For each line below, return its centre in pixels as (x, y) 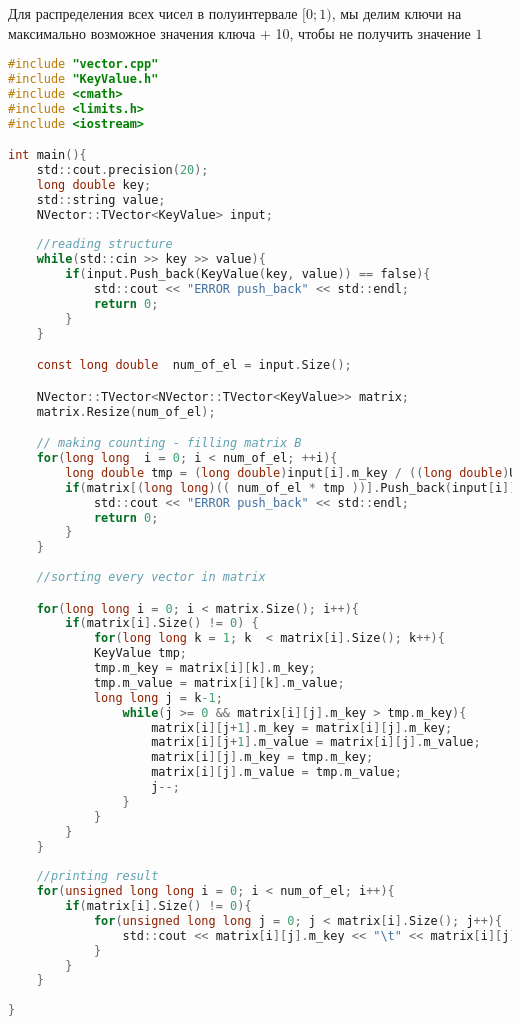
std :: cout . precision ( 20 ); (122, 170)
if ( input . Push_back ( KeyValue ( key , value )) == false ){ (248, 274)
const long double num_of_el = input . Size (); (194, 365)
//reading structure (104, 244)
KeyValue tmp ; (140, 653)
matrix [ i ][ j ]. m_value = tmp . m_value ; (276, 772)
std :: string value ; (101, 199)
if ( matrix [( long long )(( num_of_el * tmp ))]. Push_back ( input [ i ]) (291, 487)
